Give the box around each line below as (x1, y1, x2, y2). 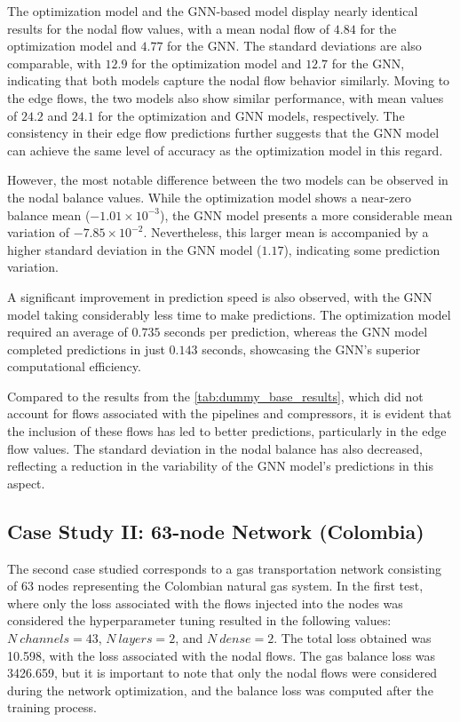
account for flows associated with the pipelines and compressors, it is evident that (7, 404, 452, 423)
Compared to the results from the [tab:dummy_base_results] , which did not (7, 386, 424, 405)
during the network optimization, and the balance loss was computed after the (7, 680, 433, 699)
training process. (7, 698, 97, 717)
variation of (7, 223, 70, 242)
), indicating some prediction (283, 240, 440, 258)
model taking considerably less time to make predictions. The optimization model (7, 305, 451, 323)
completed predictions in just (7, 339, 165, 358)
